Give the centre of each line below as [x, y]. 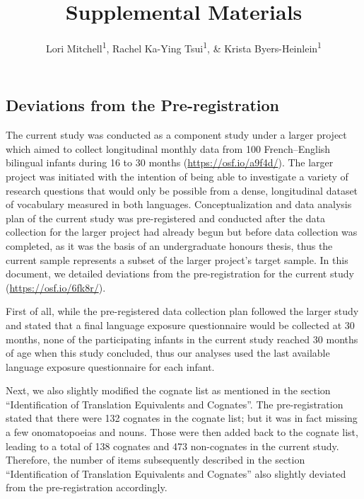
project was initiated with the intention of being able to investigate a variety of [177, 176]
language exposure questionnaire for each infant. [110, 366]
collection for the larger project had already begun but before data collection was [182, 232]
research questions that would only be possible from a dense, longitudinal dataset [182, 190]
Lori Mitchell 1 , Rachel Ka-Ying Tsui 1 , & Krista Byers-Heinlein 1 [184, 47]
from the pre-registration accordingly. [87, 487]
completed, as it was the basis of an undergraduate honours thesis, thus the [169, 245]
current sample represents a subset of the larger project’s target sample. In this [177, 259]
